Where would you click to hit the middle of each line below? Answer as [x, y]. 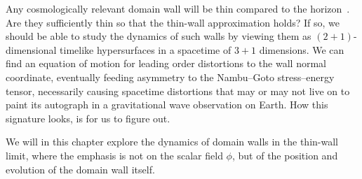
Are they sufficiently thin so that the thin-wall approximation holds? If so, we [173, 22]
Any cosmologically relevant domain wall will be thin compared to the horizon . [178, 8]
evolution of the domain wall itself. [80, 169]
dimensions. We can [302, 49]
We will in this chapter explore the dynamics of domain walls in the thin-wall [172, 142]
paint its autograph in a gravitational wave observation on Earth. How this [167, 105]
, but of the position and [285, 155]
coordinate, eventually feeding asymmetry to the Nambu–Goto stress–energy [170, 77]
